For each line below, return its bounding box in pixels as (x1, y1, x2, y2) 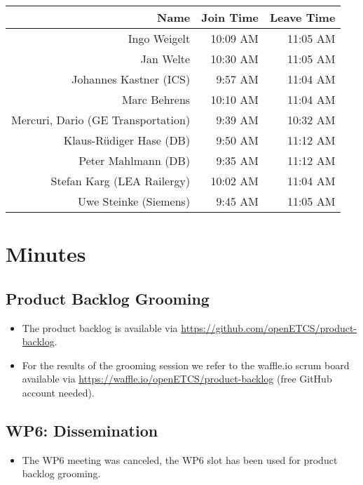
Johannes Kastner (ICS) (71, 71, 191, 87)
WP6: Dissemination (6, 419, 158, 441)
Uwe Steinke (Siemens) (78, 193, 191, 209)
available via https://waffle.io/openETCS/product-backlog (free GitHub (22, 371, 332, 386)
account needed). (22, 385, 95, 399)
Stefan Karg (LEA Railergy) (50, 173, 191, 189)
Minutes (6, 239, 86, 268)
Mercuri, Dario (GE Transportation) (11, 112, 191, 128)
